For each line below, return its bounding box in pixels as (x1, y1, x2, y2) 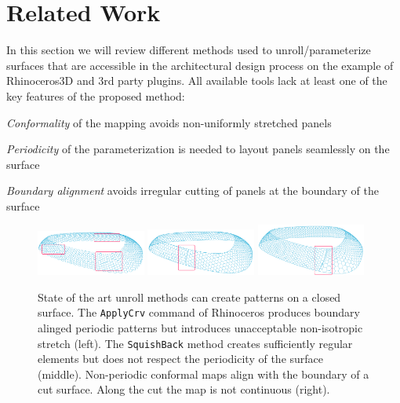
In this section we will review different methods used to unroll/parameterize (6, 42, 371, 58)
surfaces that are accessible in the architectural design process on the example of (6, 57, 394, 73)
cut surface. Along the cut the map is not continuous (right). (38, 381, 330, 398)
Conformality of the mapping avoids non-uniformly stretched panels (6, 114, 332, 130)
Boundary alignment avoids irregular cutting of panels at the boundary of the (6, 182, 379, 199)
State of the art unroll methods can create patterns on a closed (38, 288, 341, 305)
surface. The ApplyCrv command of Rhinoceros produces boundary (38, 304, 360, 321)
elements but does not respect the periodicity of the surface (38, 350, 324, 367)
